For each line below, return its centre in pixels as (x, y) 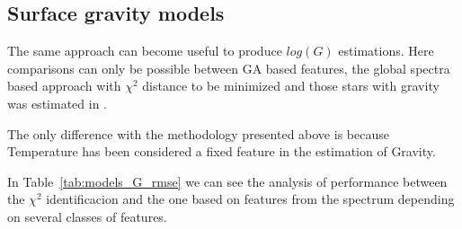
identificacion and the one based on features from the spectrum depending (250, 199)
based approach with (64, 86)
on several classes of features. (87, 216)
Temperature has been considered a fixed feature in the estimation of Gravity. (222, 151)
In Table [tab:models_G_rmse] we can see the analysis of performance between (227, 181)
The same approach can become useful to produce (145, 51)
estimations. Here (386, 51)
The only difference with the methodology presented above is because (198, 133)
